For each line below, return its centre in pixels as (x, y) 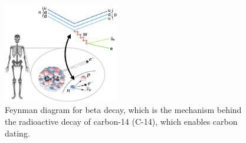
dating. (17, 133)
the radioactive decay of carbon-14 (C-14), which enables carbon (121, 122)
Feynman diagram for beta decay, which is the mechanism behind (123, 110)
